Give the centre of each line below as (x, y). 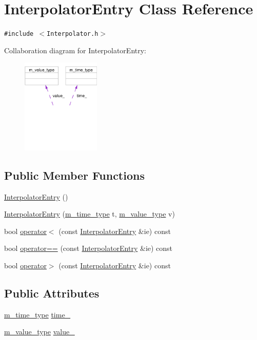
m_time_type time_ (37, 314)
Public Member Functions (74, 175)
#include (19, 34)
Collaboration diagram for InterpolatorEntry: (75, 50)
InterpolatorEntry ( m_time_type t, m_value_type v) (90, 214)
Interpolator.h (73, 34)
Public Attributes (52, 293)
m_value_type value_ (39, 332)
